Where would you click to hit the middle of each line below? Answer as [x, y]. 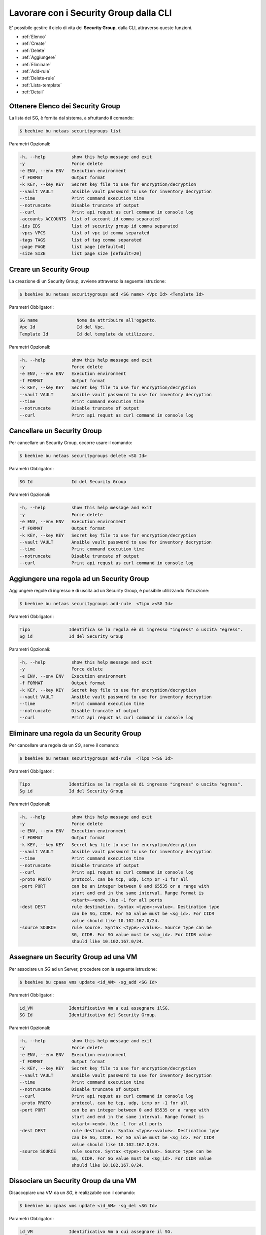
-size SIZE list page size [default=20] [81, 254]
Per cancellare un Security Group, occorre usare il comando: [71, 443]
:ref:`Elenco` [34, 37]
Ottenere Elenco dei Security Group [65, 106]
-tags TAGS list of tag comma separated [81, 240]
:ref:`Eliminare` [36, 64]
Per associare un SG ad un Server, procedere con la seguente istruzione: [83, 969]
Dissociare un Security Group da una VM [73, 1181]
